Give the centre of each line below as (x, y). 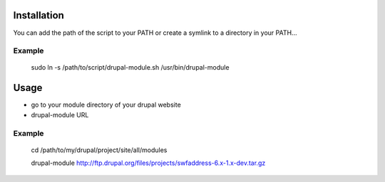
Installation (38, 15)
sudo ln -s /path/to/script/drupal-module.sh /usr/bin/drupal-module (130, 68)
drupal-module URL (60, 114)
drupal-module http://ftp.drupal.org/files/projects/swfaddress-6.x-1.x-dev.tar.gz (148, 163)
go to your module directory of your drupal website (106, 105)
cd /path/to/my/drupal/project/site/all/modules (99, 150)
